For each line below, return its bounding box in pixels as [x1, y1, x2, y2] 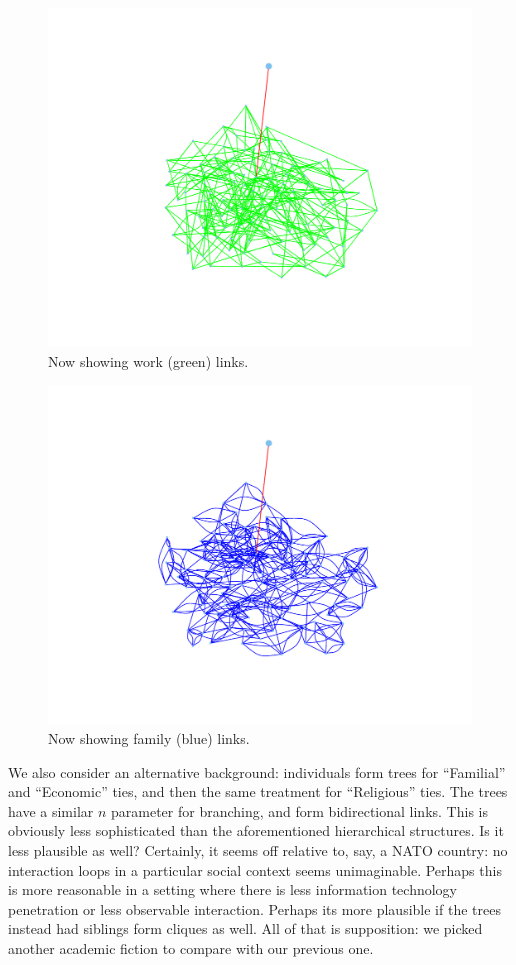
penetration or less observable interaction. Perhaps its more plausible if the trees [8, 898, 501, 919]
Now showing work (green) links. [48, 350, 249, 371]
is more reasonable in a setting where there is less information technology [8, 879, 458, 900]
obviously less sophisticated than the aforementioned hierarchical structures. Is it [8, 820, 504, 841]
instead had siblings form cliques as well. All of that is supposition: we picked [8, 918, 483, 939]
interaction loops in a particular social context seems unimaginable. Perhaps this [8, 859, 502, 880]
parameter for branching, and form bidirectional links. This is [111, 800, 488, 821]
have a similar [8, 800, 94, 821]
